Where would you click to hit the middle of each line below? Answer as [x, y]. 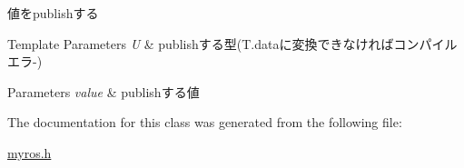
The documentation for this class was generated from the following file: [205, 122]
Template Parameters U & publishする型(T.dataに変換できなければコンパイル [232, 43]
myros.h [30, 152]
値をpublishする [53, 13]
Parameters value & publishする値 [104, 91]
